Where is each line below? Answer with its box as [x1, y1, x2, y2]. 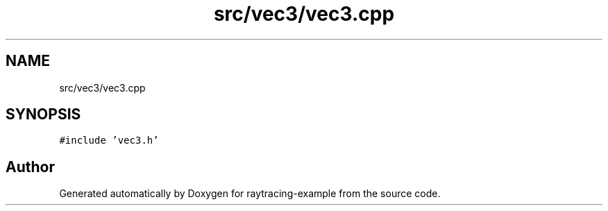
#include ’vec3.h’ [59, 135, 159, 146]
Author [6, 158, 55, 176]
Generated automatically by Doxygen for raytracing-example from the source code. [59, 187, 441, 200]
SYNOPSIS [6, 105, 81, 124]
